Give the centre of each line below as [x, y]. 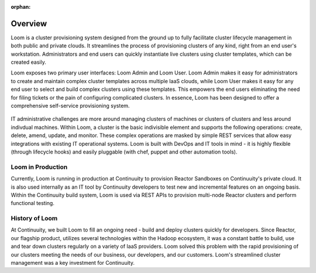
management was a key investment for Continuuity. [73, 263]
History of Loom [34, 219]
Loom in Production [39, 167]
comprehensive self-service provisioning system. [70, 106]
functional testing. [33, 203]
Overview [29, 23]
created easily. [28, 62]
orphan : [21, 7]
